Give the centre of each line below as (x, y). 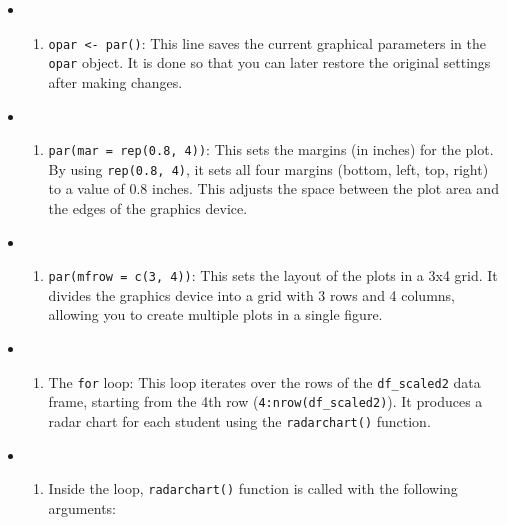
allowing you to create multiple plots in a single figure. (215, 314)
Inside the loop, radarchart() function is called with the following (253, 488)
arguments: (82, 507)
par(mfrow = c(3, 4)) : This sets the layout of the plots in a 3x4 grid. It (273, 275)
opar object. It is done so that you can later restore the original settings (269, 62)
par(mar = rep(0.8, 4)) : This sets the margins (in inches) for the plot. (271, 149)
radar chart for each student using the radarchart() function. (239, 420)
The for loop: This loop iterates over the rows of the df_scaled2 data (264, 381)
